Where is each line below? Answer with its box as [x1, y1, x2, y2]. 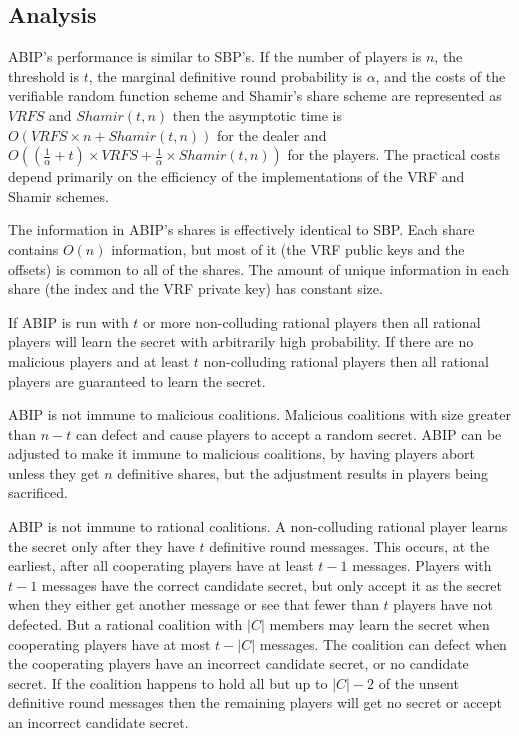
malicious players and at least [8, 350, 190, 371]
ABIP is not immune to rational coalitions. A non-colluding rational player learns [8, 516, 508, 537]
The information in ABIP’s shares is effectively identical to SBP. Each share [8, 219, 475, 240]
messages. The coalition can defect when [259, 633, 507, 654]
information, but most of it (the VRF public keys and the [111, 238, 465, 259]
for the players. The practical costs [287, 144, 501, 165]
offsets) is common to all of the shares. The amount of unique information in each [8, 258, 509, 279]
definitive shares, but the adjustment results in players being [117, 462, 489, 483]
